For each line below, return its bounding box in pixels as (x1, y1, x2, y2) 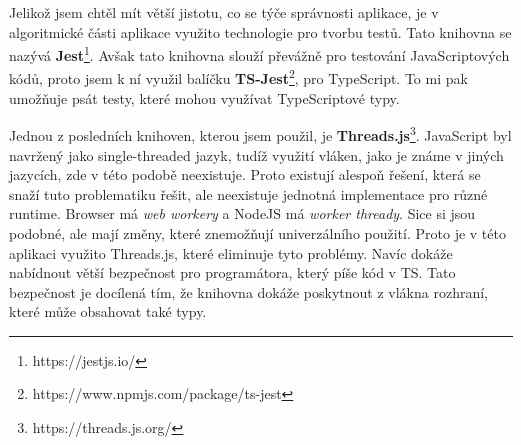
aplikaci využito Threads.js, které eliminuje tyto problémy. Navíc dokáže (9, 242, 453, 263)
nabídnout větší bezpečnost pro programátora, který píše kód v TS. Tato (9, 262, 456, 283)
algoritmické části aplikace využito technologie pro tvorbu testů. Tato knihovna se (9, 21, 512, 42)
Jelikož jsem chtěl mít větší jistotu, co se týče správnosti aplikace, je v (9, 2, 439, 22)
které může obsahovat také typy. (9, 301, 207, 322)
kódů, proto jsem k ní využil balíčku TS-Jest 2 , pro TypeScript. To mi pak (9, 65, 468, 89)
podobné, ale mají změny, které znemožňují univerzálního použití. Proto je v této (9, 222, 506, 243)
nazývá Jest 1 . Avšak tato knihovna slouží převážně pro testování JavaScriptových (9, 42, 510, 65)
